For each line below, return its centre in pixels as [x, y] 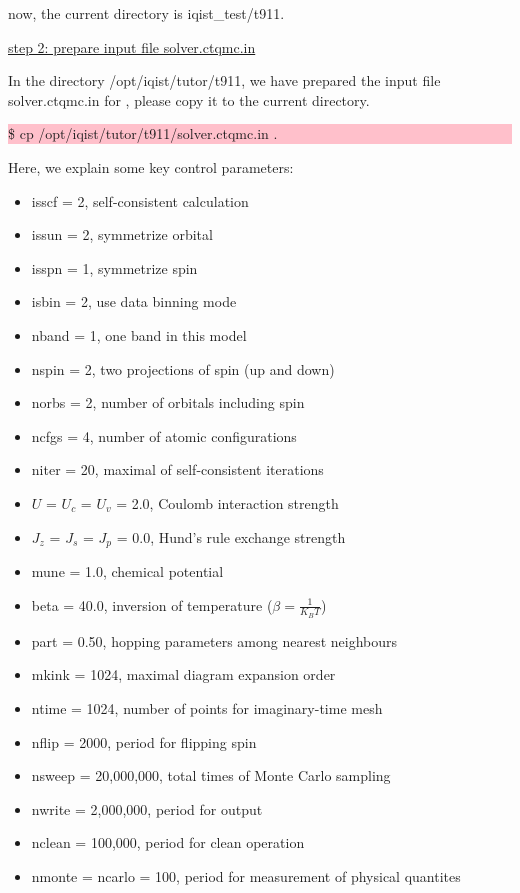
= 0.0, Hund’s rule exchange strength [231, 536]
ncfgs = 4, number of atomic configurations [164, 435]
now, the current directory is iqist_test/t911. [146, 13]
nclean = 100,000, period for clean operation [168, 842]
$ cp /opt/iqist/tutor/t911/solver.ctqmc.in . [143, 133]
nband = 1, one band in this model [139, 334]
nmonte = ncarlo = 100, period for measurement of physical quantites [246, 875]
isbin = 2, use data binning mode [134, 301]
